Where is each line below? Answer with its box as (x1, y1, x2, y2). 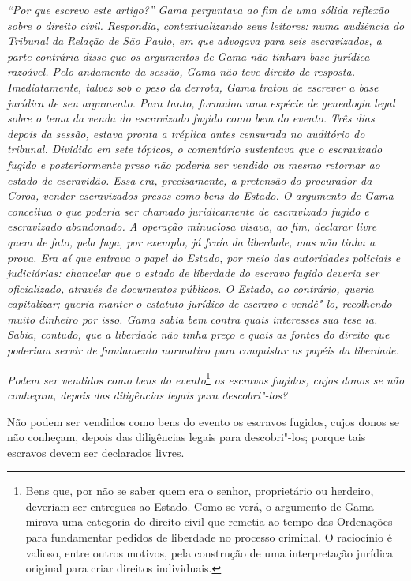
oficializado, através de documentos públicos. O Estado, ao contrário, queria (7, 279, 374, 296)
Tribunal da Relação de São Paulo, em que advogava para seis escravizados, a (7, 32, 382, 49)
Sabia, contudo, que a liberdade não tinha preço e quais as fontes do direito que (7, 326, 390, 343)
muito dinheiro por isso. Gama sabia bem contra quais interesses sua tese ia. (7, 310, 378, 327)
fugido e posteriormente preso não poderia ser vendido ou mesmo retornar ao (7, 156, 380, 172)
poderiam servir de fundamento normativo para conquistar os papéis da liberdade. (7, 342, 399, 358)
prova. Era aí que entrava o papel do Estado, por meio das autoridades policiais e (7, 249, 401, 265)
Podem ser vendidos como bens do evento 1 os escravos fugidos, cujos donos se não (7, 369, 405, 388)
